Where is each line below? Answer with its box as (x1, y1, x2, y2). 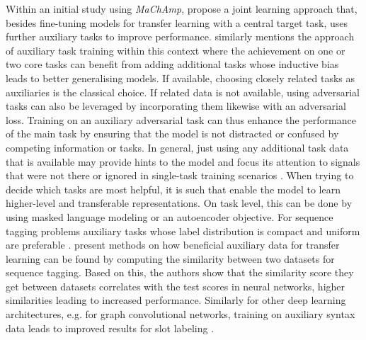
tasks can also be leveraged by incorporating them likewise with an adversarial (6, 98, 346, 113)
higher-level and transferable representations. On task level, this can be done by (6, 195, 353, 210)
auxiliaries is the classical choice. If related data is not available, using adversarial (6, 84, 360, 99)
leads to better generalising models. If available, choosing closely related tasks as (6, 70, 355, 85)
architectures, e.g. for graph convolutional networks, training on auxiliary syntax (6, 307, 355, 322)
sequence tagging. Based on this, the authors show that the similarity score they (6, 265, 354, 280)
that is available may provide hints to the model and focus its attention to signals (6, 154, 360, 169)
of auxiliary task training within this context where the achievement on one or (6, 42, 345, 57)
